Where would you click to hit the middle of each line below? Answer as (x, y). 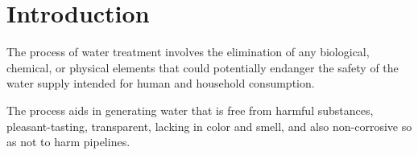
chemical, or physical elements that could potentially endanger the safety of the (203, 67)
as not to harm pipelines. (68, 142)
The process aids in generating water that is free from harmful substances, (190, 110)
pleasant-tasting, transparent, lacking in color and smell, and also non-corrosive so (209, 126)
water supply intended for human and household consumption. (161, 83)
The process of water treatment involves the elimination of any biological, (188, 52)
